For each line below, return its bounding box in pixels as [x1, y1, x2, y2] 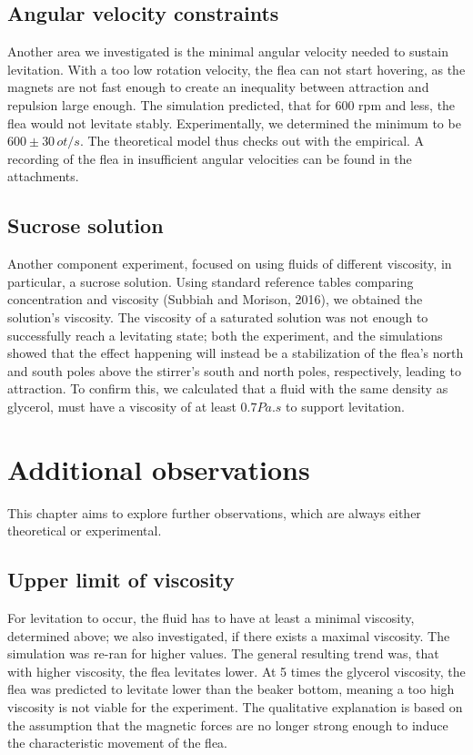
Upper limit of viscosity [7, 566, 235, 594]
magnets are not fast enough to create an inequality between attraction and [7, 77, 429, 97]
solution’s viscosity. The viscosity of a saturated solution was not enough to [7, 307, 428, 326]
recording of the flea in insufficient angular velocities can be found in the [7, 148, 412, 168]
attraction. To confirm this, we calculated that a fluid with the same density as [7, 379, 448, 398]
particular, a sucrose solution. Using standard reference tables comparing [7, 271, 414, 291]
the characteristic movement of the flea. [7, 733, 228, 752]
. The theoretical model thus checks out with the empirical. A [79, 131, 425, 150]
